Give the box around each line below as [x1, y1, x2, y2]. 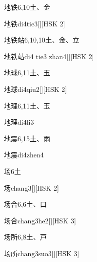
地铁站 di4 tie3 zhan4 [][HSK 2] [4, 51, 94, 61]
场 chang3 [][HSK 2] [4, 182, 59, 193]
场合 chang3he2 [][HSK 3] [4, 215, 76, 225]
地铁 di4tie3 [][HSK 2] [4, 18, 65, 28]
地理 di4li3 [4, 117, 34, 127]
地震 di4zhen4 [4, 150, 44, 160]
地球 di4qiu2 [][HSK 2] [4, 84, 67, 94]
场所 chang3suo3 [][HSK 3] [4, 248, 79, 258]
